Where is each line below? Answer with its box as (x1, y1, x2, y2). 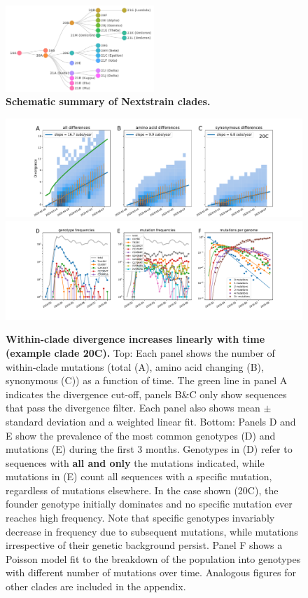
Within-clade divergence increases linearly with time (6, 332, 265, 346)
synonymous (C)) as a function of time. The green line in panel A (6, 373, 288, 388)
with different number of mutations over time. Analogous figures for (6, 565, 296, 580)
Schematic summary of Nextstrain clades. (6, 94, 211, 109)
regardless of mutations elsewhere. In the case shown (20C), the (6, 482, 279, 497)
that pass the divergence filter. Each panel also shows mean (6, 400, 260, 415)
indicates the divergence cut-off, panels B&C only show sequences (6, 386, 287, 401)
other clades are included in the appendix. (6, 579, 186, 594)
